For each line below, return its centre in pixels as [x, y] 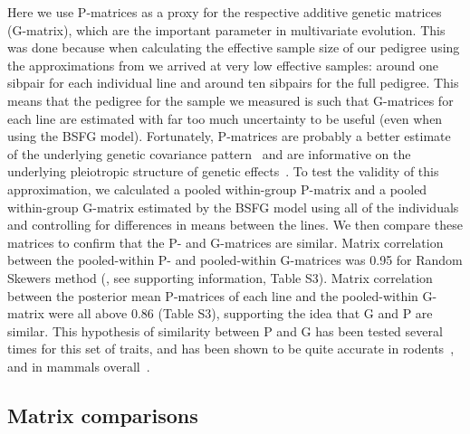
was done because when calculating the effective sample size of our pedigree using [234, 47]
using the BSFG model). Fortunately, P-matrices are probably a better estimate [229, 136]
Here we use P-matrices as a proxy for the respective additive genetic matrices [225, 12]
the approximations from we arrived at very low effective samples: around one [223, 65]
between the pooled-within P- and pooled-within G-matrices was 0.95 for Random [235, 260]
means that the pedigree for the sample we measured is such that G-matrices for [230, 100]
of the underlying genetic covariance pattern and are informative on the [209, 153]
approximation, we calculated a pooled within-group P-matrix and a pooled [217, 189]
